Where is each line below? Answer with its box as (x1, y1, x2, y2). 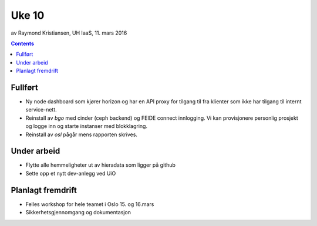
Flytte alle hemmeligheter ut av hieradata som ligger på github (25, 161, 176, 168)
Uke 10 (11, 9, 45, 22)
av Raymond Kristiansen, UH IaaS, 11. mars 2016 (11, 29, 127, 36)
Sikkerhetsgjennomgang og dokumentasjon (25, 209, 131, 216)
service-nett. (25, 106, 57, 113)
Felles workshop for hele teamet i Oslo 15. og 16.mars (25, 200, 154, 208)
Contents (11, 40, 35, 47)
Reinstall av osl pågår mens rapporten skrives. (25, 131, 138, 138)
